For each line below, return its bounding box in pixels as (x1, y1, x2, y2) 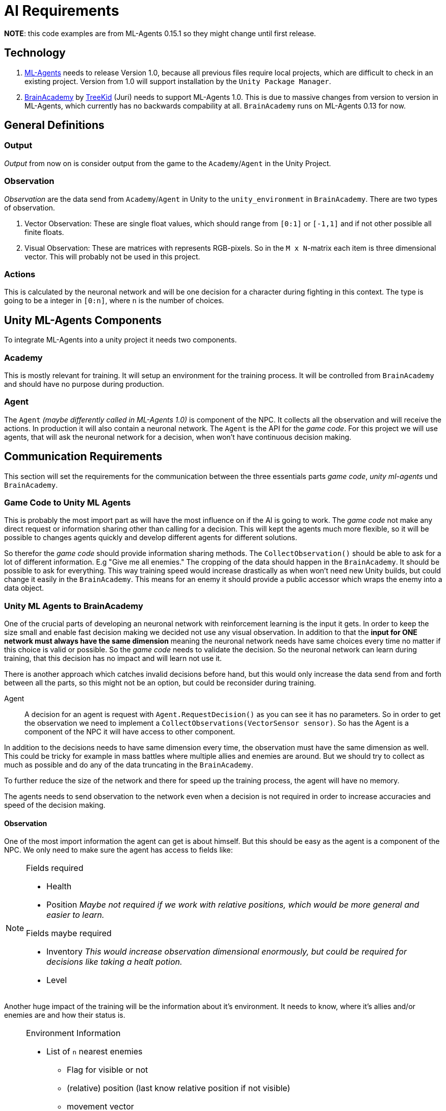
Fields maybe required (26, 928, 112, 939)
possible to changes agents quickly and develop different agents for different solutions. (4, 533, 298, 542)
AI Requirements (4, 2, 119, 19)
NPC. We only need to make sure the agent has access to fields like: (4, 845, 233, 855)
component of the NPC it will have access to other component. (24, 727, 235, 736)
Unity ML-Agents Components (4, 313, 162, 327)
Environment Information (26, 1028, 121, 1039)
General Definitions (4, 119, 104, 132)
